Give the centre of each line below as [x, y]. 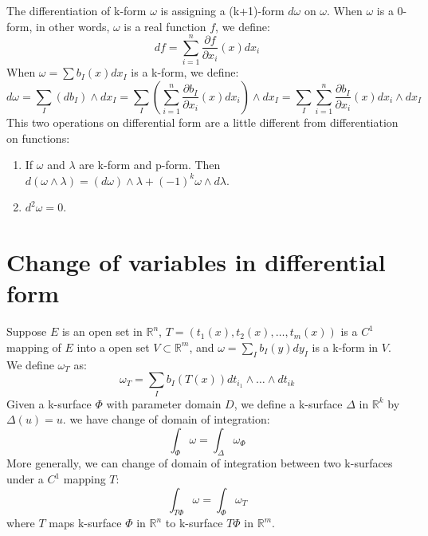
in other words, [73, 26]
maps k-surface [85, 523]
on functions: [38, 138]
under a [25, 479]
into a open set [113, 347]
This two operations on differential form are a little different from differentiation [202, 122]
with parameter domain [164, 403]
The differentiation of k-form [77, 10]
